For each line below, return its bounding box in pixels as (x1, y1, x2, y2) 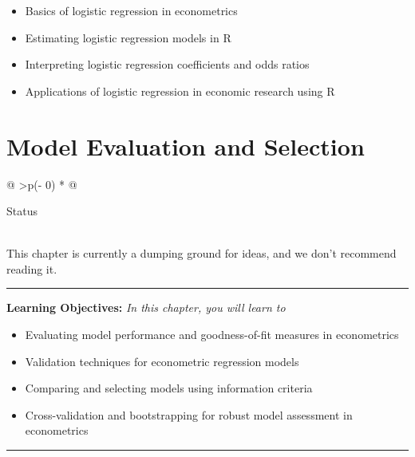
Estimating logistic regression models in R (25, 29, 231, 45)
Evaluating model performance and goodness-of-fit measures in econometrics (25, 326, 399, 343)
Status (6, 203, 38, 219)
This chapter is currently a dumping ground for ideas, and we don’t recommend (6, 245, 397, 262)
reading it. (6, 260, 57, 277)
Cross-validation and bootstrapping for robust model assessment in (25, 406, 353, 423)
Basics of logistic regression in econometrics (25, 2, 238, 18)
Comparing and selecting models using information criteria (25, 380, 313, 396)
